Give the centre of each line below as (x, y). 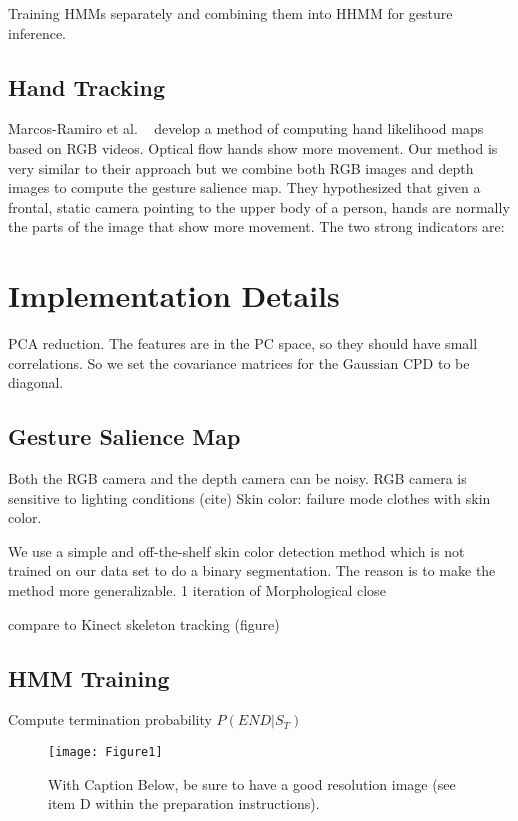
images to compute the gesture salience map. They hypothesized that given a (244, 187)
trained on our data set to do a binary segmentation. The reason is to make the (252, 570)
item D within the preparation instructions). (184, 803)
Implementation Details (174, 295)
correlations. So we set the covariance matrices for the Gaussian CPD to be (239, 362)
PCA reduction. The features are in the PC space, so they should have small (243, 343)
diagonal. (36, 382)
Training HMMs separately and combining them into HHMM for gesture (230, 13)
